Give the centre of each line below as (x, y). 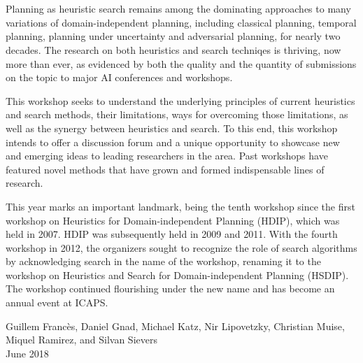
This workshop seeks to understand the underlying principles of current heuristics (180, 100)
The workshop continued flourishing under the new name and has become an (170, 289)
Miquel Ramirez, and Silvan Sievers (81, 340)
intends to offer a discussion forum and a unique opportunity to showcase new (173, 142)
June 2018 (27, 353)
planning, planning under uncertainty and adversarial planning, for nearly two (173, 36)
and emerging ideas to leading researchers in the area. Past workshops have (167, 156)
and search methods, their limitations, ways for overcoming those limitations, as (177, 114)
